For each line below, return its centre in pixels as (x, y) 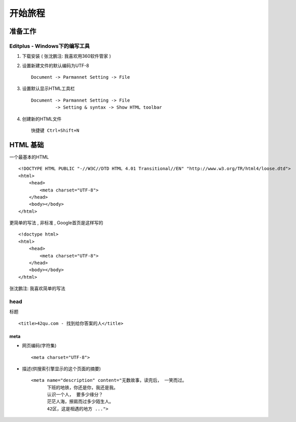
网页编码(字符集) (39, 346)
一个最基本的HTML (29, 157)
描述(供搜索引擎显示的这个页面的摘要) (62, 369)
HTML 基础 (27, 145)
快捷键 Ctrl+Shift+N (55, 131)
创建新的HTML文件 (42, 119)
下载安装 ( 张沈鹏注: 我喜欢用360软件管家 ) (67, 56)
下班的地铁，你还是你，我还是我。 (83, 387)
